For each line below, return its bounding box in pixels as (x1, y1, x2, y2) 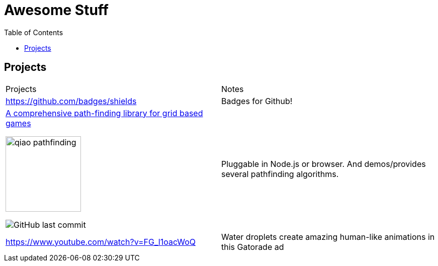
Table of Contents (4, 28, 63, 37)
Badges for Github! (221, 96, 293, 106)
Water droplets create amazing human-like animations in (221, 231, 435, 242)
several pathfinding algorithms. (221, 168, 339, 179)
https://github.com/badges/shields (6, 96, 137, 106)
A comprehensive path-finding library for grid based (6, 108, 203, 118)
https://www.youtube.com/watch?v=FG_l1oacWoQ (6, 236, 196, 247)
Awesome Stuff (4, 2, 109, 19)
